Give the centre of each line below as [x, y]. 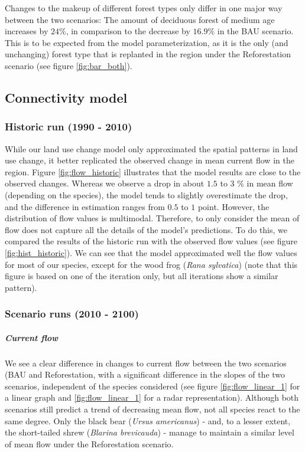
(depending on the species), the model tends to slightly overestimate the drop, [146, 194]
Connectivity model [66, 97]
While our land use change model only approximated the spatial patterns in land [151, 148]
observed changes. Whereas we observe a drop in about [105, 183]
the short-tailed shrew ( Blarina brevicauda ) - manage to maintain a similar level [150, 432]
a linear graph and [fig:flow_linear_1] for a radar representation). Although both [152, 397]
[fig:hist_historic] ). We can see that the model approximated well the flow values [151, 252]
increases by [27, 31]
